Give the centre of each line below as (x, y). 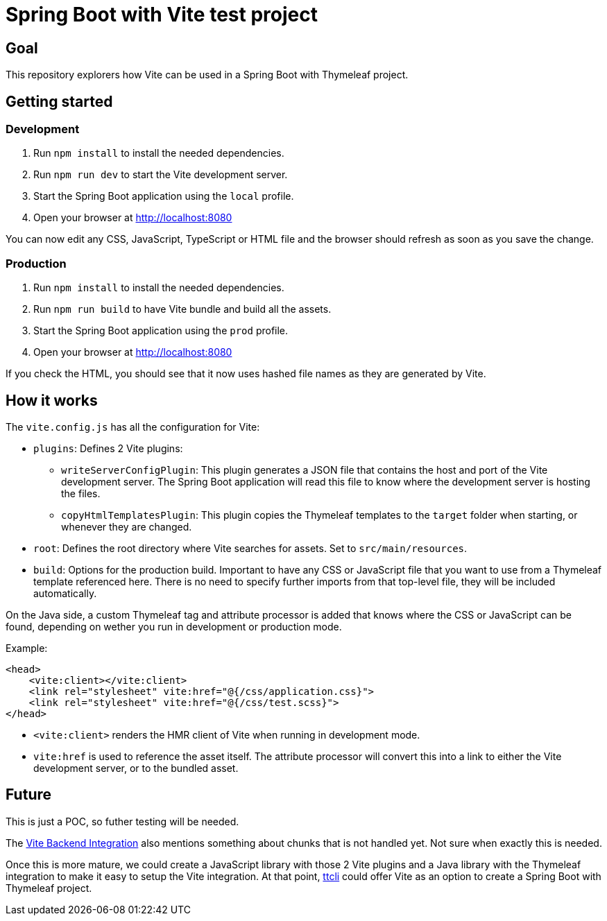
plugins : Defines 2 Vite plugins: (108, 448)
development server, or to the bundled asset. (136, 768)
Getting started (59, 101)
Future (29, 795)
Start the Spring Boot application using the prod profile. (161, 331)
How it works (52, 400)
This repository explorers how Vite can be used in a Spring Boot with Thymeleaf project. (207, 75)
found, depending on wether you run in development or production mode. (174, 626)
